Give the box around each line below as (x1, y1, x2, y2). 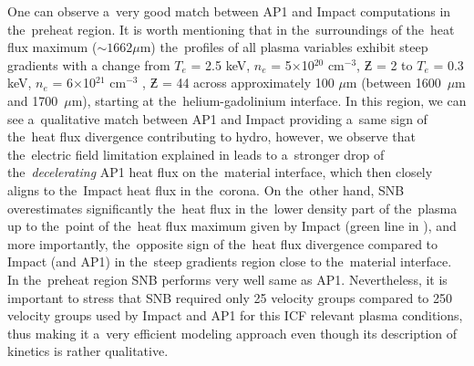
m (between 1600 (345, 73, 441, 92)
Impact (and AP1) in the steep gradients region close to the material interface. (7, 252, 452, 271)
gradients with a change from (7, 55, 170, 74)
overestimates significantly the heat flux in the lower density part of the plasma (7, 198, 458, 217)
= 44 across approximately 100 (161, 73, 335, 92)
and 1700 (7, 90, 58, 110)
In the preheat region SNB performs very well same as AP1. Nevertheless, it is (7, 269, 448, 288)
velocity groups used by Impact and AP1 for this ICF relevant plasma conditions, (7, 306, 463, 325)
